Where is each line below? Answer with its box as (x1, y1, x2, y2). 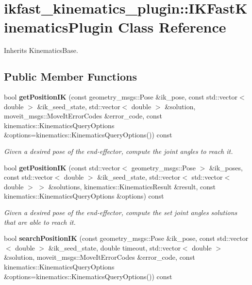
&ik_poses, (209, 162, 243, 172)
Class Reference (118, 17, 226, 37)
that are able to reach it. (4, 217, 76, 227)
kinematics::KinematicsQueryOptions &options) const (4, 191, 164, 201)
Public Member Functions (4, 69, 137, 84)
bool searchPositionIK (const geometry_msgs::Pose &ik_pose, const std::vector (4, 233, 249, 243)
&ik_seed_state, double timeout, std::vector (48, 242, 181, 252)
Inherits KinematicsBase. (4, 45, 78, 55)
